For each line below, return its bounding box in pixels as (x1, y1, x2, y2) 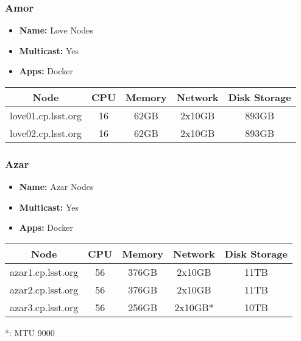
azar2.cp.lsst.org (10, 283, 79, 297)
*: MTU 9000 (5, 326, 55, 339)
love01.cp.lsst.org (10, 108, 82, 122)
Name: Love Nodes (19, 24, 93, 37)
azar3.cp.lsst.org (10, 300, 79, 314)
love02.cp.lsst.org (10, 126, 82, 140)
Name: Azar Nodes (19, 180, 94, 193)
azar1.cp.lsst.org (10, 265, 79, 279)
